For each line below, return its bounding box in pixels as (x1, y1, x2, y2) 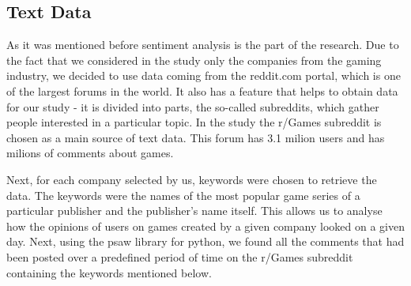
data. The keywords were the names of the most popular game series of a (6, 186, 360, 203)
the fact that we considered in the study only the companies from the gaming (6, 51, 382, 68)
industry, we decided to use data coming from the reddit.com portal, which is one (6, 67, 401, 84)
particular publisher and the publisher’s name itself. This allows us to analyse (6, 202, 383, 219)
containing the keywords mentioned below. (6, 264, 212, 280)
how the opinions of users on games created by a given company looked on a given (6, 217, 405, 234)
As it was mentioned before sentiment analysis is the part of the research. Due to (6, 36, 399, 53)
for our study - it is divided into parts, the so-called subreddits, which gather (6, 98, 379, 115)
